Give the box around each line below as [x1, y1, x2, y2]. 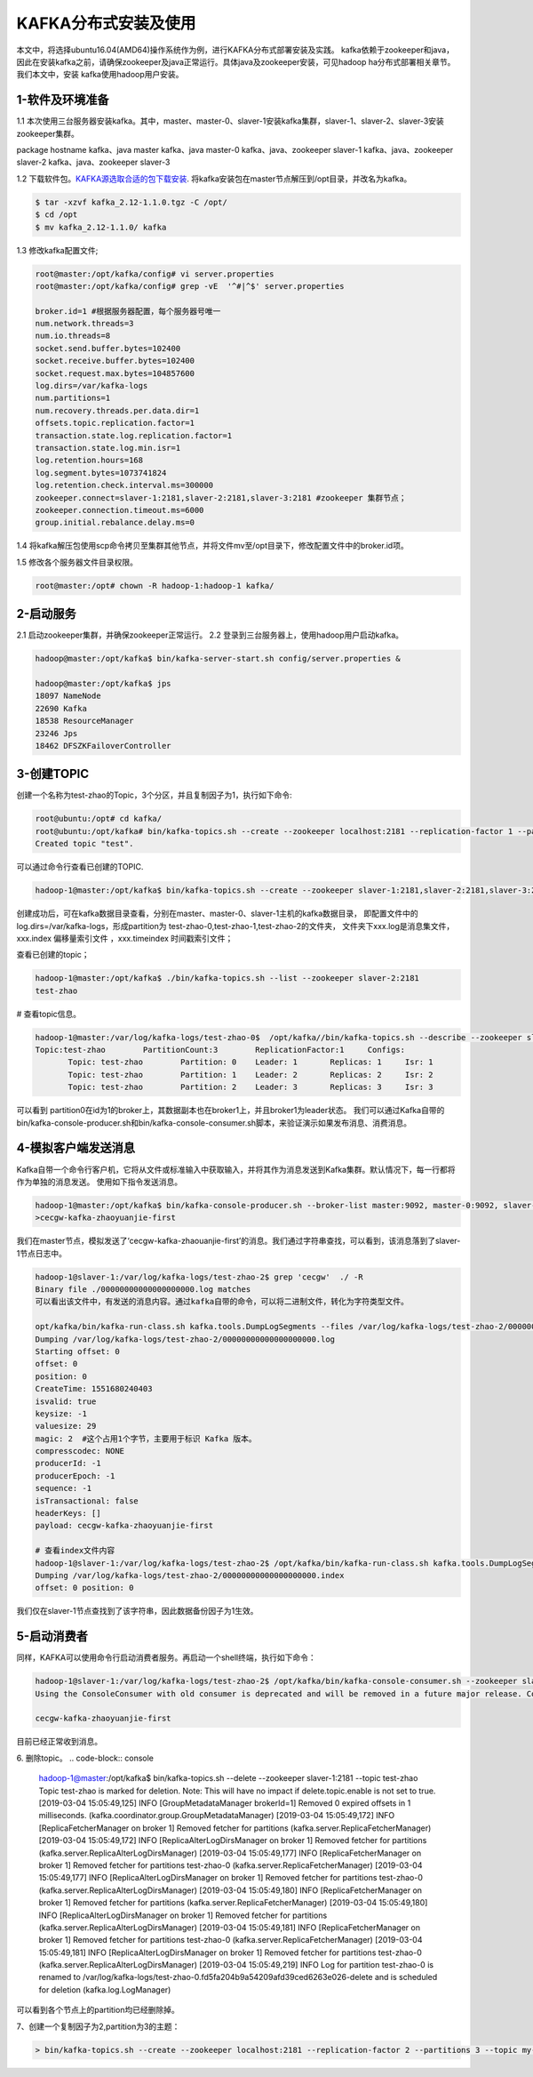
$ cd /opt [35, 210, 78, 220]
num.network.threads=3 [35, 318, 134, 329]
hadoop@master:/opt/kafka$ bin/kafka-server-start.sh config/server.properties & [35, 654, 402, 664]
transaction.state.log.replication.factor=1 [35, 430, 233, 440]
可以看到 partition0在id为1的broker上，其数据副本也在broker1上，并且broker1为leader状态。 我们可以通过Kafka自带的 [16, 1105, 445, 1116]
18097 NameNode [35, 691, 101, 702]
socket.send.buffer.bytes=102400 [35, 343, 181, 353]
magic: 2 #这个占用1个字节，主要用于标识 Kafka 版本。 [35, 1433, 257, 1444]
